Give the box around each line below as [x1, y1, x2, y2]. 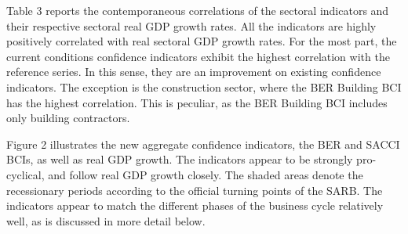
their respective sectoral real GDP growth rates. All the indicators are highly [6, 17, 377, 34]
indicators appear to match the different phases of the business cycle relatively [6, 197, 384, 214]
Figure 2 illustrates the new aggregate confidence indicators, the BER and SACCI [6, 135, 400, 152]
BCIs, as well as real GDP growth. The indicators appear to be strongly [6, 151, 353, 167]
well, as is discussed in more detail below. [6, 212, 206, 229]
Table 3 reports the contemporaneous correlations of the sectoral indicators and [6, 2, 389, 18]
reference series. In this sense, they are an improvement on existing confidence [6, 63, 381, 80]
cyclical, [6, 166, 45, 182]
